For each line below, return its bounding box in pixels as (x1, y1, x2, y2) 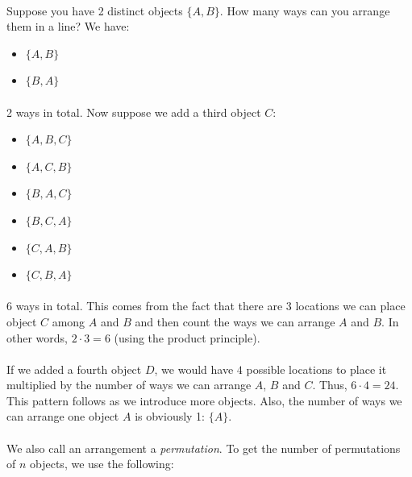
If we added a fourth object (6, 360, 142, 377)
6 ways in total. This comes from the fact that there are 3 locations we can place (6, 297, 406, 314)
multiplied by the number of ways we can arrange (6, 376, 252, 393)
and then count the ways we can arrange (135, 313, 335, 330)
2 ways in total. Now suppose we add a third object (6, 103, 261, 120)
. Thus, (312, 376, 347, 393)
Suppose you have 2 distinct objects (6, 2, 183, 19)
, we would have (154, 360, 234, 377)
